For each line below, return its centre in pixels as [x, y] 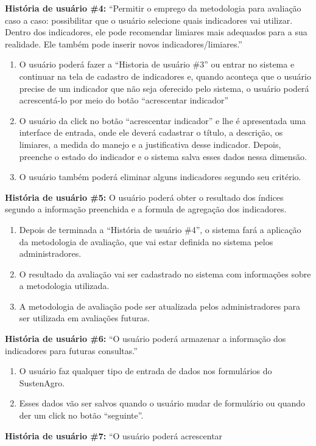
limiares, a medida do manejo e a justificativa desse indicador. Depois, [150, 144]
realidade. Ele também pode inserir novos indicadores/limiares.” [124, 44]
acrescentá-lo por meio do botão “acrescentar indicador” [124, 100]
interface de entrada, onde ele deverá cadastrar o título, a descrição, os [151, 132]
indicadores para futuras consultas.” [71, 350]
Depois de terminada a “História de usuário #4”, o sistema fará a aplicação [160, 229]
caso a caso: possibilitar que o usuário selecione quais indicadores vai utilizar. [149, 20]
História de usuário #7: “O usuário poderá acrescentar [114, 435]
